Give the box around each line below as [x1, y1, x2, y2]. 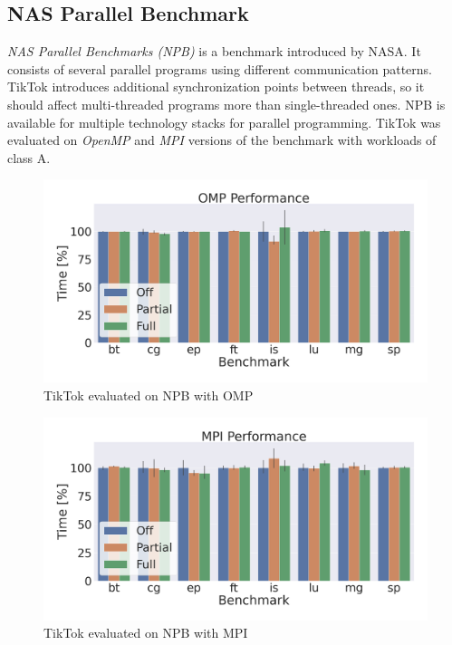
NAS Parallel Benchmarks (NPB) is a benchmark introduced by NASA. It [7, 42, 421, 61]
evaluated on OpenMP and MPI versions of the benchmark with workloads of [7, 130, 437, 149]
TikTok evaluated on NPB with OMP [43, 385, 254, 404]
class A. [7, 148, 51, 167]
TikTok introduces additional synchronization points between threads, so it [7, 77, 425, 96]
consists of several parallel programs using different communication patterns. [7, 59, 432, 78]
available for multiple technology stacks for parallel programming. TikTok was [7, 112, 441, 131]
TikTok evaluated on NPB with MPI [43, 623, 248, 642]
